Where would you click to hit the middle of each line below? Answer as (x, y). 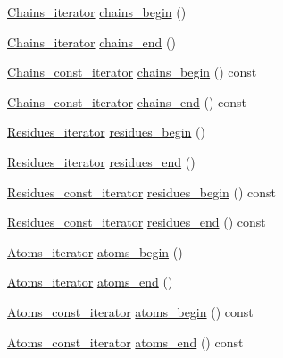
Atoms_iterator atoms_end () (90, 282)
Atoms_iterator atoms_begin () (95, 251)
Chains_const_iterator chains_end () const (127, 101)
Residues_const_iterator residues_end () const (137, 222)
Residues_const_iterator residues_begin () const (142, 191)
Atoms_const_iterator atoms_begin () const (130, 311)
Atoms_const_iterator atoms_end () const (125, 341)
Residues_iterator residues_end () (101, 161)
